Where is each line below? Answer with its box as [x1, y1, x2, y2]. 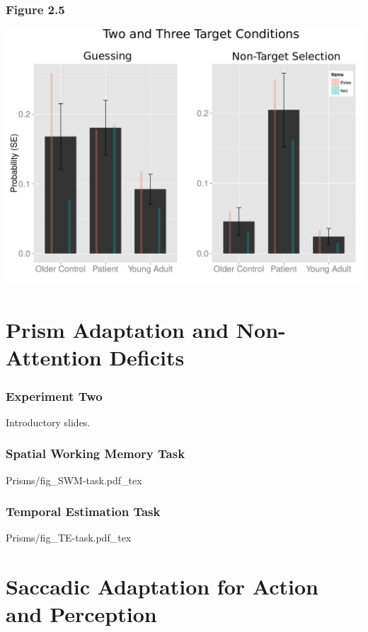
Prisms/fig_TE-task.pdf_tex [6, 530, 132, 545]
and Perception [6, 599, 157, 628]
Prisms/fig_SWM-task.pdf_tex [6, 472, 142, 487]
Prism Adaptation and [6, 315, 229, 344]
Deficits [109, 343, 185, 372]
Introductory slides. [6, 414, 91, 429]
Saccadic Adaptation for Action [6, 572, 318, 601]
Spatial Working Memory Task [6, 445, 185, 462]
